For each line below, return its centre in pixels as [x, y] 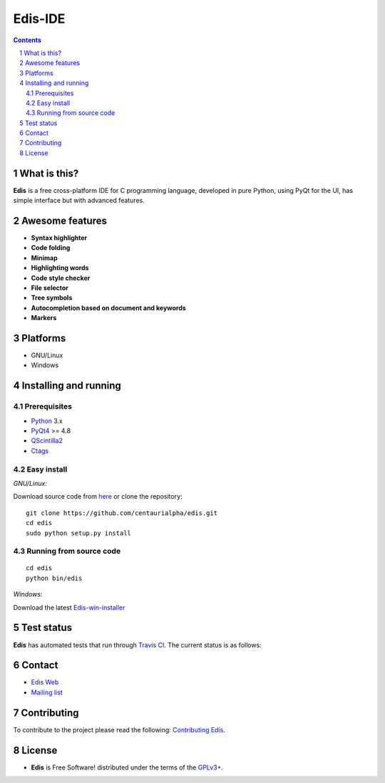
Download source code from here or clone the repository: [98, 497]
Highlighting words [60, 268]
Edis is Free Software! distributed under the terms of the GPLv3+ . [127, 767]
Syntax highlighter [59, 238]
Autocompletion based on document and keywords [109, 308]
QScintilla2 [47, 441]
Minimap [45, 258]
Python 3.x [47, 421]
